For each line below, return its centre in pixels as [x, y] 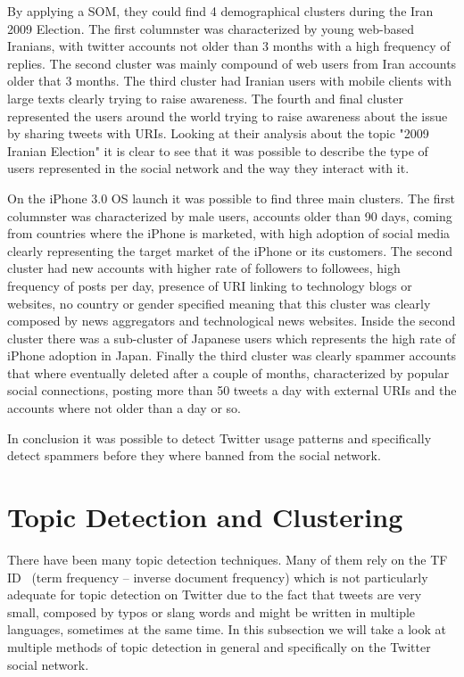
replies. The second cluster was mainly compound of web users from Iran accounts [232, 63]
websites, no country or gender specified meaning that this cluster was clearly [219, 303]
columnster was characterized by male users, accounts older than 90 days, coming [230, 215]
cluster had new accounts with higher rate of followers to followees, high [204, 268]
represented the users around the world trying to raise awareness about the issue [228, 116]
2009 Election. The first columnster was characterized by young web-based [211, 28]
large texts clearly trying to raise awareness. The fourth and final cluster [205, 98]
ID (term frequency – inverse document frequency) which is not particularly [218, 577]
